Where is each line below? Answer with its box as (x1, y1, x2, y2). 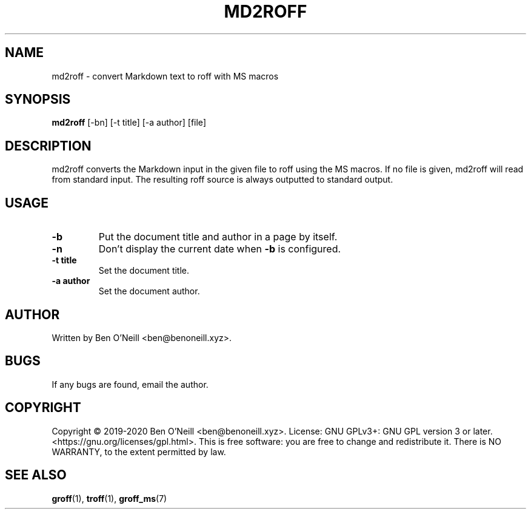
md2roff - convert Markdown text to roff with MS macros (52, 70, 279, 81)
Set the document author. (98, 286, 200, 297)
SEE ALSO (5, 467, 67, 483)
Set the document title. (98, 265, 190, 276)
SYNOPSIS (5, 92, 71, 107)
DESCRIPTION (5, 138, 92, 154)
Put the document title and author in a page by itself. (98, 231, 338, 243)
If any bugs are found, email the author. (52, 379, 209, 390)
